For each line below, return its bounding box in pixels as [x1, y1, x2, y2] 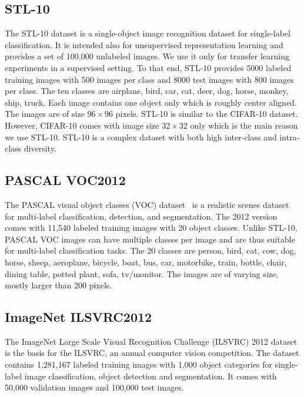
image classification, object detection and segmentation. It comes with [24, 369, 277, 382]
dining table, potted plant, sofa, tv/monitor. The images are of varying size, [5, 267, 279, 280]
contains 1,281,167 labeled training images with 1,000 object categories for [5, 358, 272, 371]
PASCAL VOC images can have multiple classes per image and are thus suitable [5, 233, 295, 245]
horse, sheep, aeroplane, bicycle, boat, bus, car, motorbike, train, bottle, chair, [5, 255, 287, 268]
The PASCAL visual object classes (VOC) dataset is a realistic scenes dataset [5, 198, 289, 210]
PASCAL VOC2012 [5, 171, 126, 189]
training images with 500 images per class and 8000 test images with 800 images [5, 73, 294, 85]
